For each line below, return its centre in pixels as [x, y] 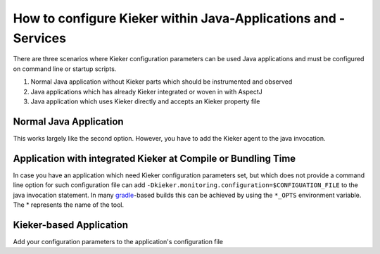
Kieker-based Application [71, 225]
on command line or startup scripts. [65, 69]
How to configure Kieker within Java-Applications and [175, 18]
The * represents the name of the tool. [69, 205]
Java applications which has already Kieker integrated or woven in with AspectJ [147, 91]
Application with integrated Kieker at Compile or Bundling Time [154, 158]
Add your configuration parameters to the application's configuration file [118, 241]
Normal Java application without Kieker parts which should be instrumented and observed [161, 82]
